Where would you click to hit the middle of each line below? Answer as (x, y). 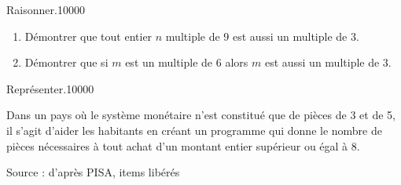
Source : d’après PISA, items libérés (93, 172)
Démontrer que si (66, 62)
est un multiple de (169, 62)
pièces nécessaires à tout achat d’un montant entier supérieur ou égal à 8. (183, 145)
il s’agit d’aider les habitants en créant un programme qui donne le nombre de (194, 130)
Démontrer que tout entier (88, 36)
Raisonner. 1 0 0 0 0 (46, 9)
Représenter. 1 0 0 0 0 (50, 88)
